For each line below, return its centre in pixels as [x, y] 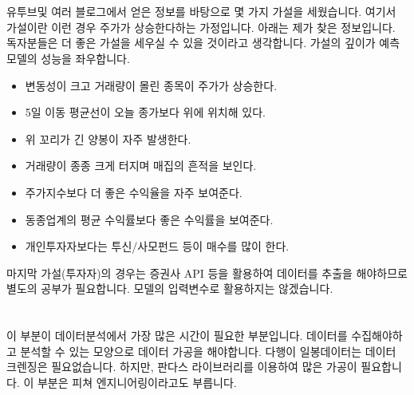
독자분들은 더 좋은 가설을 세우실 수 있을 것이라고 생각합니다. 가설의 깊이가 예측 [203, 43]
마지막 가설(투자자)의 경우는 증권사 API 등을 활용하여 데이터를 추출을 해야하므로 [207, 273]
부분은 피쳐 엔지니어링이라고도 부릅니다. [137, 382]
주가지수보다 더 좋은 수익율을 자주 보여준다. [134, 192]
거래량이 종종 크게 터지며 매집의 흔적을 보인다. [141, 166]
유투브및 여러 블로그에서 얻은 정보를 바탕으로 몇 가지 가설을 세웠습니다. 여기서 [201, 12]
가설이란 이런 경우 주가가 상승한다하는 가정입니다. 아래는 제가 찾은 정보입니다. [201, 27]
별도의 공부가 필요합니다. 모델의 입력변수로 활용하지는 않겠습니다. [170, 288]
